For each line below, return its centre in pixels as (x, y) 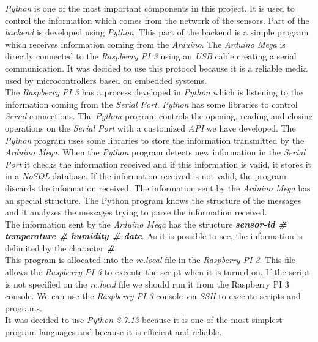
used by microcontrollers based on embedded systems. (106, 80)
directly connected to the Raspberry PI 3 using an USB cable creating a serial (151, 56)
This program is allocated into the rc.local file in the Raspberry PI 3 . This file (150, 260)
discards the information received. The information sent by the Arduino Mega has (158, 188)
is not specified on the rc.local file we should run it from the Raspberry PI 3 (147, 284)
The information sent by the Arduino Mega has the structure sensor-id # (146, 224)
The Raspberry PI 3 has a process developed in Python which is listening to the (154, 92)
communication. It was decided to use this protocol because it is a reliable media (156, 68)
